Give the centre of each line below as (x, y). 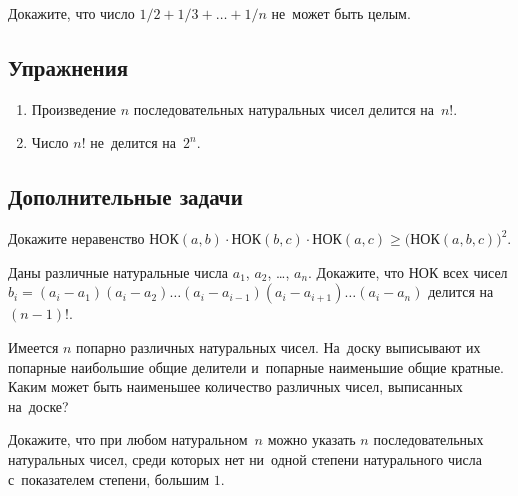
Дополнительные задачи (125, 196)
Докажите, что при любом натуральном (128, 439)
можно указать (311, 439)
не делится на (133, 142)
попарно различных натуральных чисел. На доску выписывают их (278, 346)
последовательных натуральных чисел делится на (283, 108)
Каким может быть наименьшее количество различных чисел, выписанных (235, 386)
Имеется (33, 346)
